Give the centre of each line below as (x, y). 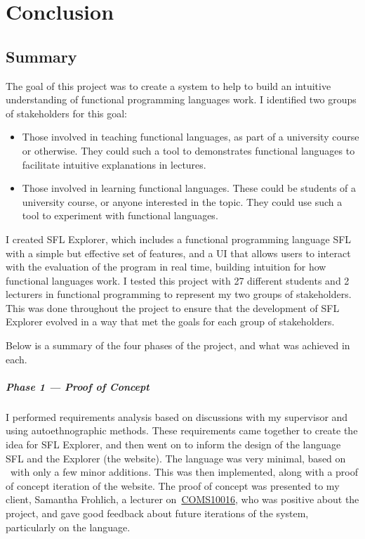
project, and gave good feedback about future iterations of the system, (157, 513)
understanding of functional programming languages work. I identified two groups (181, 99)
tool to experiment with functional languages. (120, 215)
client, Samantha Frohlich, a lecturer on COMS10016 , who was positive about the (182, 499)
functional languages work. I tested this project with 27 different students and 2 (178, 280)
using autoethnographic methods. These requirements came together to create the (182, 430)
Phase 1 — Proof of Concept (78, 386)
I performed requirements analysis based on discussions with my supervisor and (177, 416)
